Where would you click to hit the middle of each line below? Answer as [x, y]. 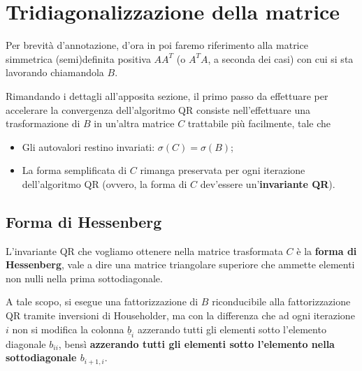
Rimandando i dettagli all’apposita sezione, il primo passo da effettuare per [167, 95]
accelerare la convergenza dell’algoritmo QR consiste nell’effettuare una [158, 109]
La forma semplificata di [74, 170]
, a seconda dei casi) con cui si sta [281, 58]
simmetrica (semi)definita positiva [78, 58]
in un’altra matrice [134, 123]
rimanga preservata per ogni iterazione [223, 170]
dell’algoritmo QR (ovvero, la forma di [104, 183]
